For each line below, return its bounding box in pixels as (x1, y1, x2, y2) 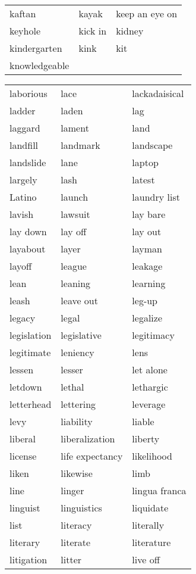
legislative (61, 328, 102, 342)
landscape (132, 138, 173, 152)
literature (132, 535, 171, 549)
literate (61, 535, 91, 549)
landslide (10, 155, 46, 169)
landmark (61, 138, 100, 152)
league (61, 259, 87, 273)
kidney (116, 24, 144, 38)
